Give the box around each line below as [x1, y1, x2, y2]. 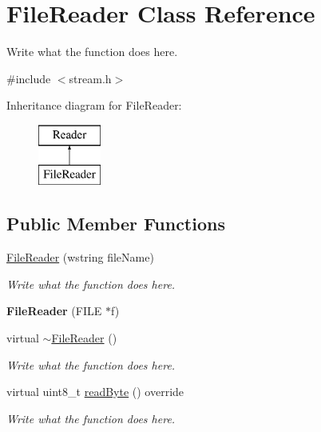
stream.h [69, 70, 112, 86]
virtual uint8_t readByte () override [6, 383, 184, 400]
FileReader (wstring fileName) [6, 249, 154, 266]
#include [6, 70, 51, 86]
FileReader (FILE [6, 302, 102, 319]
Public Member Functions [6, 211, 225, 236]
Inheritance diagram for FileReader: [6, 97, 182, 114]
